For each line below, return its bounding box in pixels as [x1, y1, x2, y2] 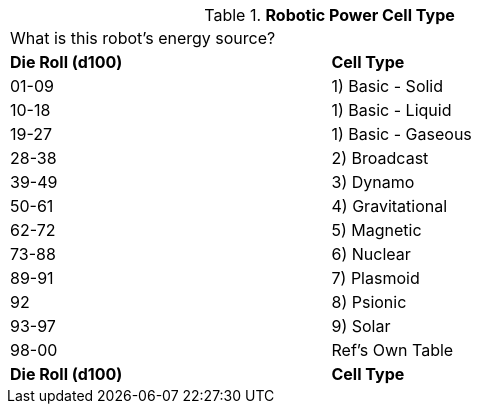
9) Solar [331, 316, 391, 336]
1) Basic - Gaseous [331, 124, 472, 144]
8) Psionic [331, 292, 407, 312]
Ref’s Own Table [331, 340, 454, 360]
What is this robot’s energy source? [10, 28, 276, 48]
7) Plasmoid [331, 268, 420, 288]
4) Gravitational [331, 196, 448, 216]
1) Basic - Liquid [331, 100, 452, 120]
